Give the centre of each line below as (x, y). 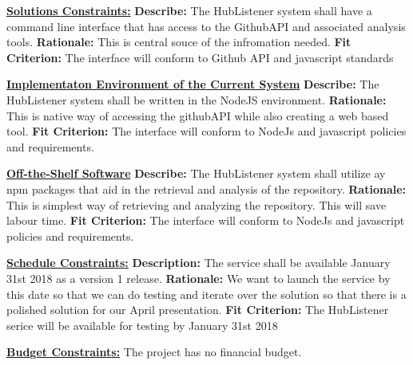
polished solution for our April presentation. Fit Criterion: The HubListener (198, 310)
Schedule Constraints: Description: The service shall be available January (199, 263)
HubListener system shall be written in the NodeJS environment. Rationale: (197, 99)
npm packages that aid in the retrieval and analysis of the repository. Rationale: (206, 188)
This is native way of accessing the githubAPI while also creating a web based (198, 115)
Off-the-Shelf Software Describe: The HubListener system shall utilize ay (196, 173)
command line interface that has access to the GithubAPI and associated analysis (206, 26)
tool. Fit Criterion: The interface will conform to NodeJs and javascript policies (206, 131)
